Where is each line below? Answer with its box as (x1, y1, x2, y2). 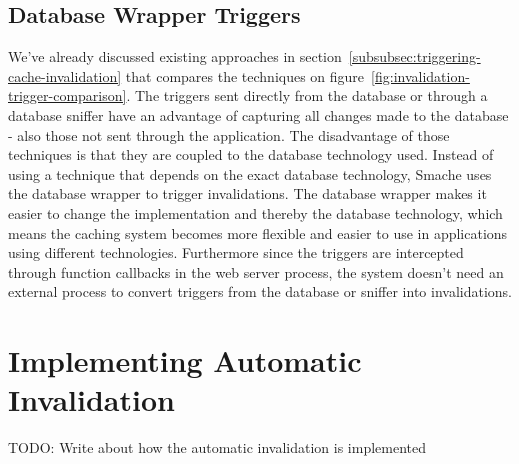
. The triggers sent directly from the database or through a (126, 85, 488, 106)
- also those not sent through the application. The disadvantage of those (8, 124, 450, 145)
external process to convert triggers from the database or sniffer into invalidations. (8, 281, 512, 302)
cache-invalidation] (8, 65, 122, 86)
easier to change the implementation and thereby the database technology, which (8, 202, 503, 223)
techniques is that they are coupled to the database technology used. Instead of (8, 144, 494, 165)
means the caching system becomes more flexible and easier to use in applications (8, 222, 508, 243)
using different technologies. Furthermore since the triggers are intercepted (8, 242, 464, 263)
